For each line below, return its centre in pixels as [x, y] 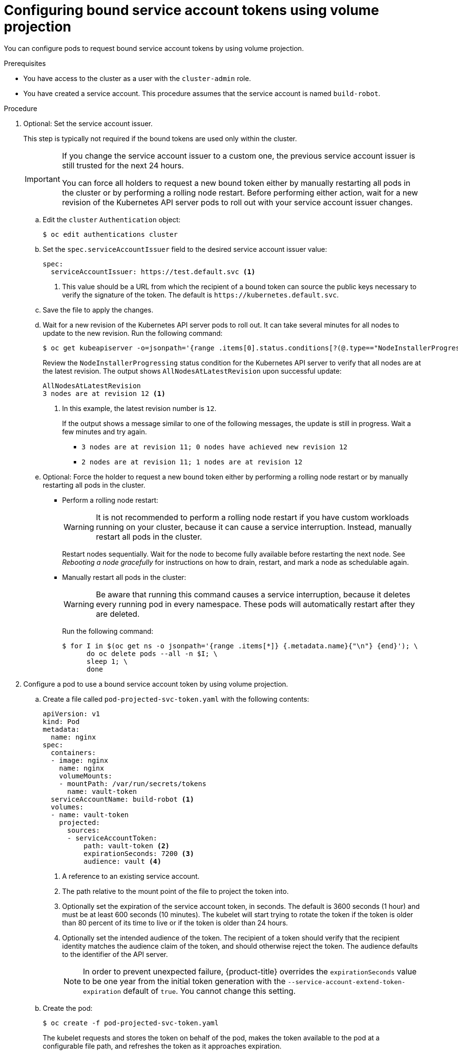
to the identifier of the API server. [115, 954]
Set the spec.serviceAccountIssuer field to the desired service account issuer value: [185, 249]
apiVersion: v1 [72, 714]
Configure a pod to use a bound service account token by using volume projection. [156, 684]
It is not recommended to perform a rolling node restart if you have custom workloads [252, 517]
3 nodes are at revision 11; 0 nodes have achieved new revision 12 [214, 447]
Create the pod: [68, 1008]
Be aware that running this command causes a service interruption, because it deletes [253, 594]
